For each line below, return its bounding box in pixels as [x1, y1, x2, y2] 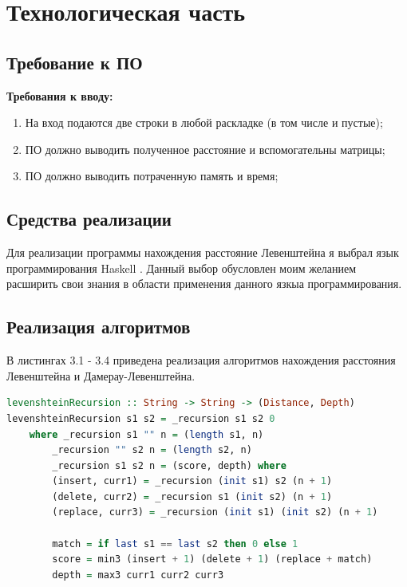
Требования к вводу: [6, 87, 113, 104]
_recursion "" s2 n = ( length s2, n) [52, 444, 252, 456]
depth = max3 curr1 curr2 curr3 [52, 569, 224, 581]
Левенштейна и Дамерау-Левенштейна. [6, 367, 196, 384]
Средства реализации [6, 207, 172, 231]
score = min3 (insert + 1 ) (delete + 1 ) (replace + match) [52, 554, 373, 565]
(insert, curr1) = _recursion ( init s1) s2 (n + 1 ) [52, 475, 333, 487]
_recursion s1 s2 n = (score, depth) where [52, 459, 286, 471]
